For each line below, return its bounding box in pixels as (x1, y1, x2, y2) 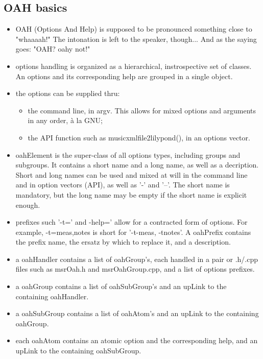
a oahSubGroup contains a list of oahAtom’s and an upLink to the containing (15, 308, 259, 319)
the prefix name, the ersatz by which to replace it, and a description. (15, 236, 231, 247)
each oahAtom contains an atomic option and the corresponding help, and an (15, 335, 258, 346)
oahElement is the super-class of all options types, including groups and (15, 149, 241, 160)
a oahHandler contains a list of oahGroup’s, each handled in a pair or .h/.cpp (15, 253, 258, 264)
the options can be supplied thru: (15, 88, 120, 99)
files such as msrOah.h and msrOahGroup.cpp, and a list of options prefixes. (15, 264, 255, 274)
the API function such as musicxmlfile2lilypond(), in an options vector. (28, 132, 250, 142)
